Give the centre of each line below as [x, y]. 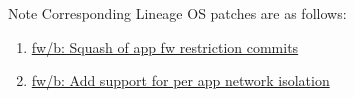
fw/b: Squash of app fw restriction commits [165, 46]
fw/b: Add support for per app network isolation [180, 80]
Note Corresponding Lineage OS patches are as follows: [177, 13]
